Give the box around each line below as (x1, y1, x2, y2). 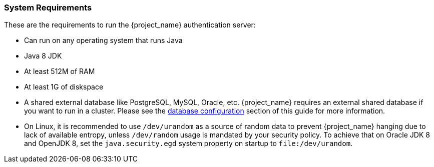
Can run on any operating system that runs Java (24, 36, 183, 45)
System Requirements (4, 2, 92, 12)
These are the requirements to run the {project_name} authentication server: (4, 20, 256, 29)
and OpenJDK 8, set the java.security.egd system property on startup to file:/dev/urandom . (24, 139, 353, 148)
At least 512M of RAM (24, 67, 95, 76)
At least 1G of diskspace (24, 82, 104, 91)
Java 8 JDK (24, 51, 62, 60)
